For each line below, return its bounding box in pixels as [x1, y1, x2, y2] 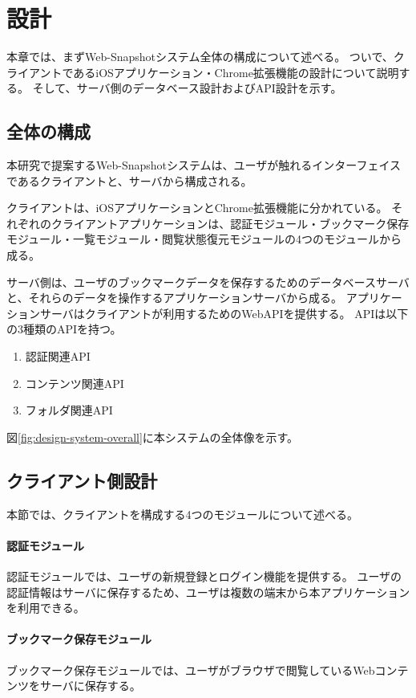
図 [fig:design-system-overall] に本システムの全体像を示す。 [6, 428, 299, 445]
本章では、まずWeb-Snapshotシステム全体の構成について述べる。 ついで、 [6, 48, 394, 65]
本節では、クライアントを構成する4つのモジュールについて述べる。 [6, 505, 359, 522]
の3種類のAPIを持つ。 [6, 320, 122, 337]
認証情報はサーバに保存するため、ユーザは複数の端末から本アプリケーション [6, 583, 410, 600]
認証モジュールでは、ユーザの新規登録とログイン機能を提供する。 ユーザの [6, 568, 402, 585]
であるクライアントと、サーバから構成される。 [6, 172, 252, 189]
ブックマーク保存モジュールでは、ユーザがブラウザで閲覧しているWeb [6, 661, 375, 678]
